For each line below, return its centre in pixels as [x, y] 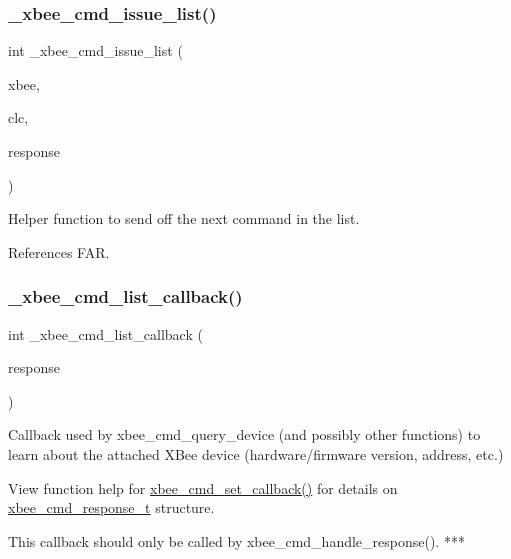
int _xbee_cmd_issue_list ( [95, 50]
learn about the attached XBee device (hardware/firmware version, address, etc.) [256, 453]
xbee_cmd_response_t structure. [111, 507]
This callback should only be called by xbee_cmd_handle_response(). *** [236, 540]
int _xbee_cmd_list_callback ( [105, 333]
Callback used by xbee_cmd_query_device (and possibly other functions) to [244, 434]
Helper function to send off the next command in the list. [184, 218]
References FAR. [59, 251]
